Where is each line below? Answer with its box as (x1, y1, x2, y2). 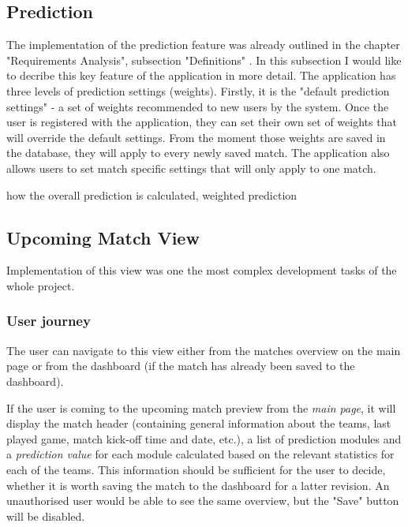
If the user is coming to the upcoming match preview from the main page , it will (6, 399, 396, 416)
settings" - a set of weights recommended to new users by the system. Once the (6, 98, 389, 114)
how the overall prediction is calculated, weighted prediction (6, 186, 298, 203)
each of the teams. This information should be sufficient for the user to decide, (6, 461, 386, 477)
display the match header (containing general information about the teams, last (6, 415, 391, 432)
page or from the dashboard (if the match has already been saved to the (6, 357, 355, 374)
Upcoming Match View (6, 225, 200, 249)
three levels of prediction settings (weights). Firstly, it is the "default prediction (6, 82, 390, 99)
